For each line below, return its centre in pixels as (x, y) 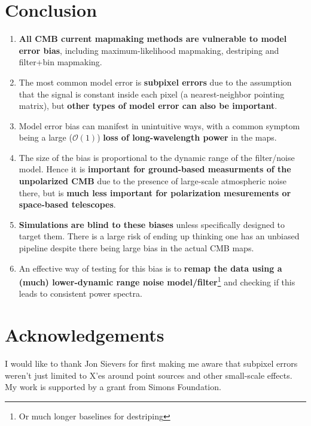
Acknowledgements (85, 335)
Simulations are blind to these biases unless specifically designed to (152, 224)
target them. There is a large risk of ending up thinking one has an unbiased (159, 236)
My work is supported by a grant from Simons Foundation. (113, 387)
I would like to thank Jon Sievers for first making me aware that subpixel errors (151, 363)
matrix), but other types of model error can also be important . (148, 106)
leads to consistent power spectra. (80, 293)
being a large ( (45, 137)
